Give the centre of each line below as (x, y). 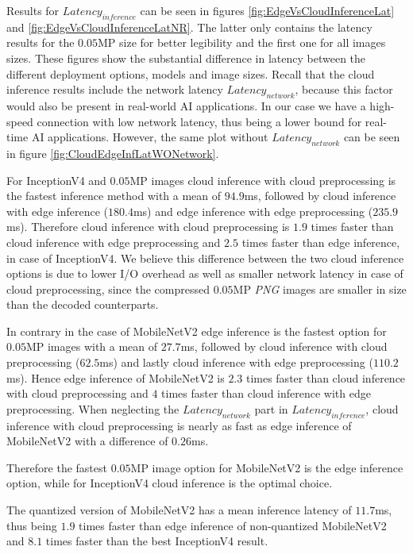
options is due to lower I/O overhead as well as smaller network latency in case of (205, 273)
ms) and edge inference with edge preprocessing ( (253, 211)
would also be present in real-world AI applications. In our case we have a (186, 105)
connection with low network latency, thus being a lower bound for (199, 121)
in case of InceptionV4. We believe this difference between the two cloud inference (205, 258)
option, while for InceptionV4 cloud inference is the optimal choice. (170, 483)
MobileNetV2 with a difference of (87, 441)
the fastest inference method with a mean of (114, 196)
